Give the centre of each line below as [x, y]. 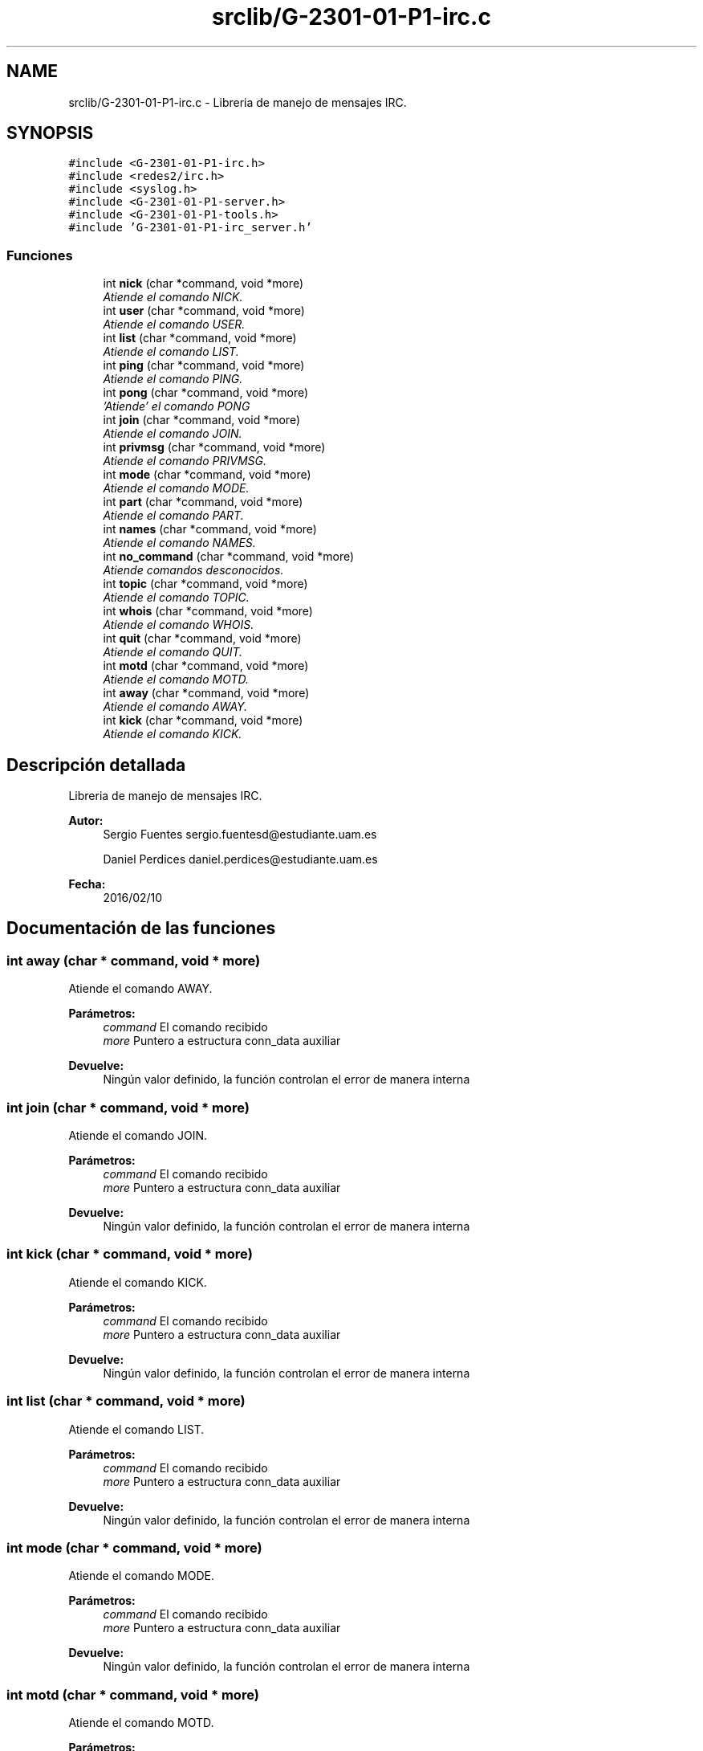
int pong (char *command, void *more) [206, 393]
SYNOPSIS [50, 133]
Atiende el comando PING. [173, 379]
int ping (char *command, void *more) [204, 365]
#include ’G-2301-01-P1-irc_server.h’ [190, 228]
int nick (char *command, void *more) [203, 284]
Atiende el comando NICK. [173, 297]
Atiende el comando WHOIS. [179, 625]
